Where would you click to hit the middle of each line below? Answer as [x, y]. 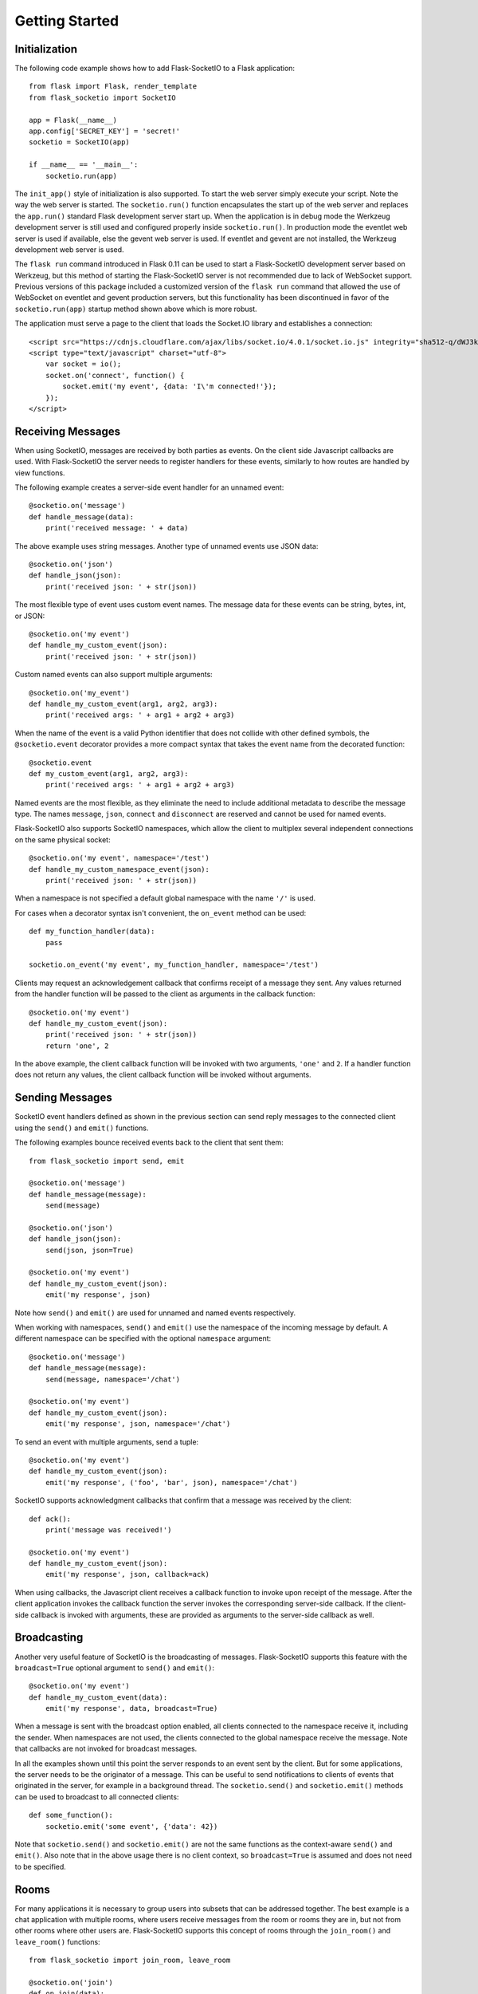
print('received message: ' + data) [117, 528]
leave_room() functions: [57, 1941]
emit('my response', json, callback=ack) [127, 1574]
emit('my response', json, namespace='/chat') [138, 1424]
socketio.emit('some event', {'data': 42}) [131, 1826]
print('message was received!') [108, 1530]
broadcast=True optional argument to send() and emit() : [115, 1668]
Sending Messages [63, 1098]
